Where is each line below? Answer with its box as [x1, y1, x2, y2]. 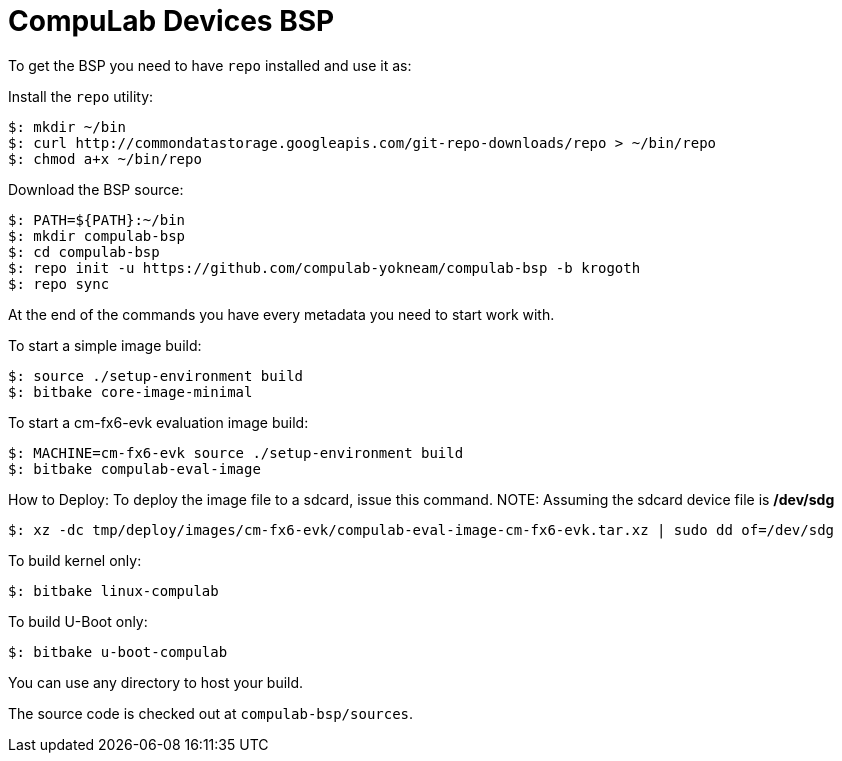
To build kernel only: [8, 551, 142, 569]
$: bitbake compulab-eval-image [8, 460, 261, 477]
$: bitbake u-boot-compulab [8, 643, 228, 660]
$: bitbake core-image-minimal [8, 383, 253, 400]
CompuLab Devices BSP [8, 4, 335, 38]
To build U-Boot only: [8, 612, 148, 630]
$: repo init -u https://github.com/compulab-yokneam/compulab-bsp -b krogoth [8, 259, 641, 276]
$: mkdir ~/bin [8, 118, 127, 135]
